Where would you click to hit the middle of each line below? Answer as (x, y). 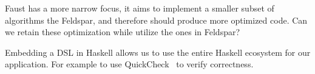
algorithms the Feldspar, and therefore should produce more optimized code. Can (156, 20)
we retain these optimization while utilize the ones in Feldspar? (123, 32)
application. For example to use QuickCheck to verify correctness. (129, 64)
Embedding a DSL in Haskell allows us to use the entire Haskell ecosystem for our (158, 52)
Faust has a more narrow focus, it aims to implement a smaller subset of (140, 8)
